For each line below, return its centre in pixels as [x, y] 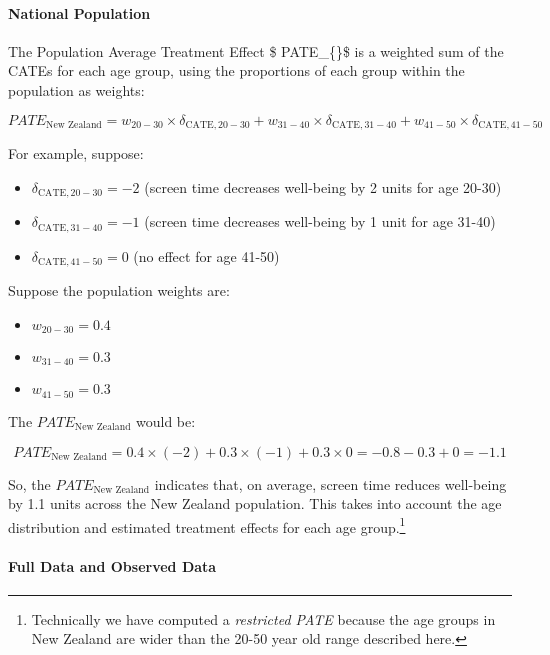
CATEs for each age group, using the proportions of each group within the [236, 70]
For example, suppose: [76, 153]
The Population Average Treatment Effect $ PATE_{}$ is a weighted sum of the [256, 50]
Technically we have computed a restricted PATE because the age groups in [263, 618]
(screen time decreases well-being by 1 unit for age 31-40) [320, 221]
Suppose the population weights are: [119, 289]
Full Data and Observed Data [112, 565]
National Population [79, 12]
